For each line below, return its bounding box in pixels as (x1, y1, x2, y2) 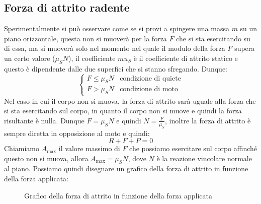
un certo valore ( (4, 52, 55, 63)
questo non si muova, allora (4, 153, 89, 163)
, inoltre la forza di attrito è (165, 115, 251, 125)
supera (234, 43, 255, 53)
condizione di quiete (120, 75, 181, 82)
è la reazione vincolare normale (156, 153, 252, 163)
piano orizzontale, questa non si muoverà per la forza (4, 33, 167, 43)
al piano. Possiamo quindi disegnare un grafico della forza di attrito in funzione (4, 163, 248, 174)
